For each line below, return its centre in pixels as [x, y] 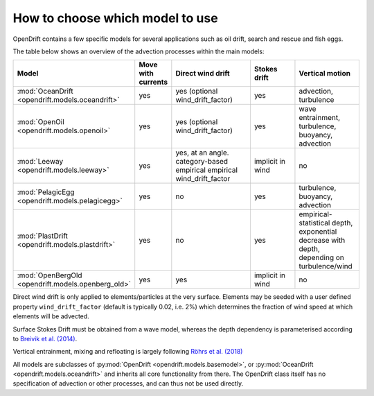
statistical [314, 223]
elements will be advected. [51, 316]
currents [153, 82]
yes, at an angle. [202, 153]
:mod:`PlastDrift [43, 236]
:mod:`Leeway [40, 162]
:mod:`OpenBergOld [50, 275]
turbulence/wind [326, 266]
